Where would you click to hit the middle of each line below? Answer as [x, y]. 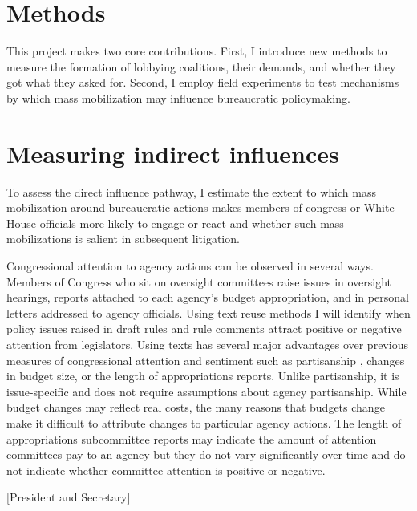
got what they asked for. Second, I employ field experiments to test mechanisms [203, 82]
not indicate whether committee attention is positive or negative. [166, 470]
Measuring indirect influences [173, 153]
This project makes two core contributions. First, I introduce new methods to [197, 51]
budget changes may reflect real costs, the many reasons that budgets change [196, 407]
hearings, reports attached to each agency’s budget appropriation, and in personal [208, 297]
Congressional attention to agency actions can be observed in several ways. [190, 266]
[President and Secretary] [69, 497]
